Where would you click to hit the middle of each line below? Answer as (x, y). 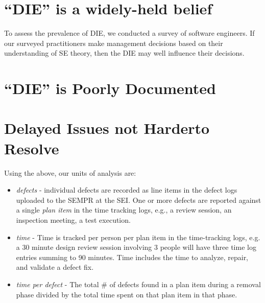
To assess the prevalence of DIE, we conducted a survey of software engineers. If (129, 33)
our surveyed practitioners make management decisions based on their (114, 43)
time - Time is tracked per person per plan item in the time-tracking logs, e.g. (138, 237)
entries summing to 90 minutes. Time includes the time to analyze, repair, (132, 257)
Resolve (32, 148)
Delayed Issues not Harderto (107, 128)
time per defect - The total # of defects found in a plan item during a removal (138, 284)
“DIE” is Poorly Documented (110, 88)
